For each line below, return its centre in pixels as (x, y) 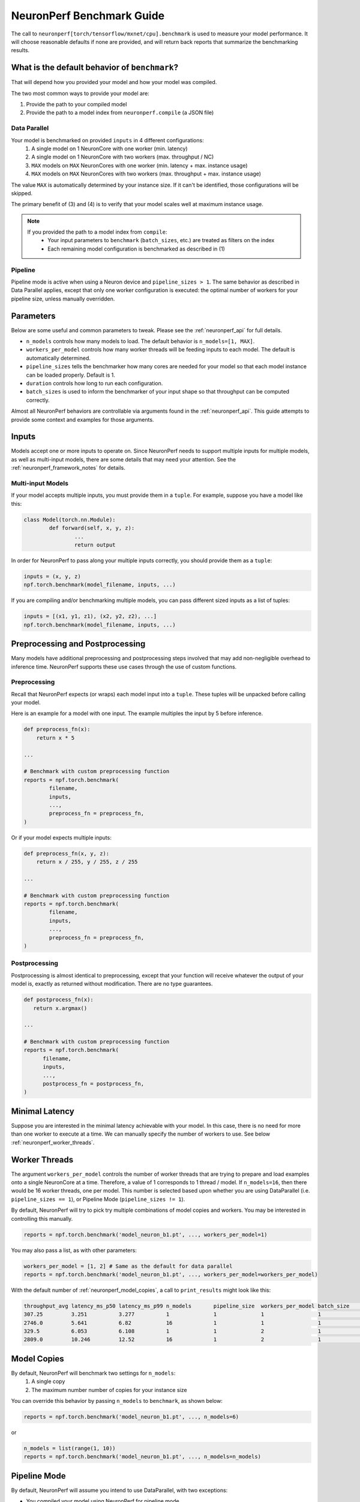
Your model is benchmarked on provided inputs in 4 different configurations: (107, 140)
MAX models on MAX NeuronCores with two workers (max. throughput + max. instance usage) (146, 174)
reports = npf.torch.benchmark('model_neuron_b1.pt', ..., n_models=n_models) (142, 1457)
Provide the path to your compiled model (76, 105)
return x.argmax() (60, 1008)
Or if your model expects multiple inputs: (61, 838)
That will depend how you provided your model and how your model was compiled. (114, 82)
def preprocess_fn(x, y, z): (67, 853)
